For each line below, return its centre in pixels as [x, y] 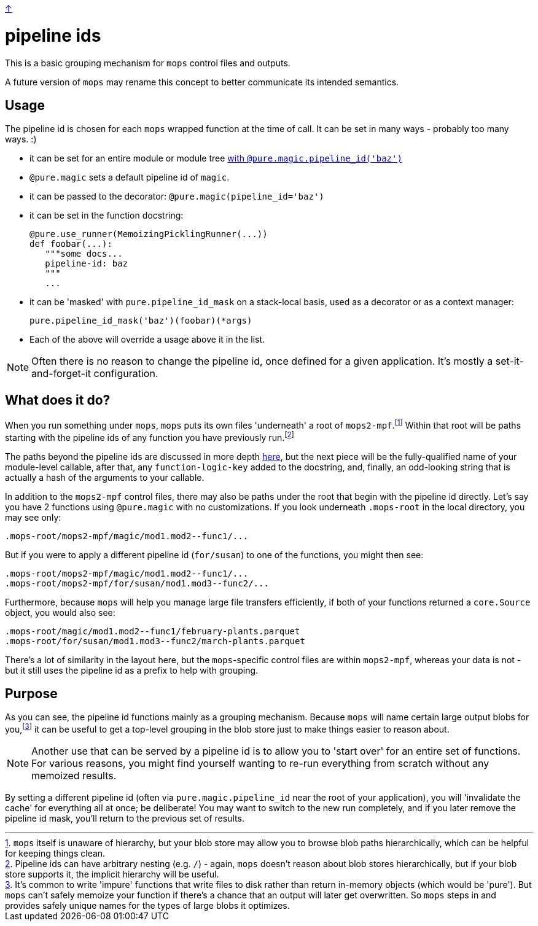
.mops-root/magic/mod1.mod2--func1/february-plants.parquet [153, 631]
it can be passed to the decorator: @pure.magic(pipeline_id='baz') [177, 196]
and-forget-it [61, 374]
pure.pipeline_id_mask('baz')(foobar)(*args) [141, 321]
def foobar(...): [71, 244]
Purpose [31, 693]
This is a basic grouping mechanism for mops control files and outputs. [148, 63]
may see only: [33, 517]
